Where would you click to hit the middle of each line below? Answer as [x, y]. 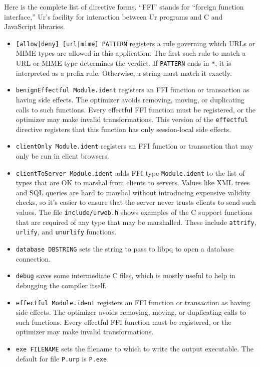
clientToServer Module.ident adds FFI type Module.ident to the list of [130, 172]
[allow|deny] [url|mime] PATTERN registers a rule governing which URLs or [136, 43]
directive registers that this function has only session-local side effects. [123, 129]
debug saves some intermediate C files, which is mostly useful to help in [125, 275]
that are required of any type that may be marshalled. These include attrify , [136, 222]
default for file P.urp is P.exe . [62, 358]
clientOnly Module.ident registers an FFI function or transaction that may [135, 146]
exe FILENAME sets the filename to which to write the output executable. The [135, 348]
